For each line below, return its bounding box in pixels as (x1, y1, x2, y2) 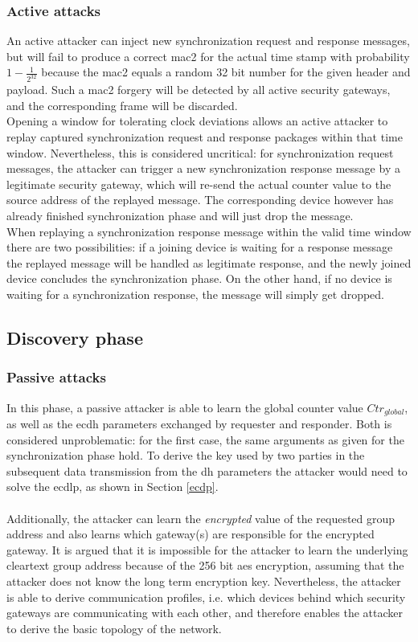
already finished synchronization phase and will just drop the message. (6, 207, 354, 224)
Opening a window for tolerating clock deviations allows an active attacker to (6, 112, 388, 129)
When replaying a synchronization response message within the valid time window (6, 223, 412, 239)
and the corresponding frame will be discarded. (6, 96, 238, 113)
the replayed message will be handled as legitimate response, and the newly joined (6, 254, 412, 271)
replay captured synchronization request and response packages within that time (6, 129, 403, 145)
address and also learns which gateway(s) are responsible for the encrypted (6, 525, 375, 542)
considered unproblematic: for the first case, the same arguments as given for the (6, 431, 404, 448)
